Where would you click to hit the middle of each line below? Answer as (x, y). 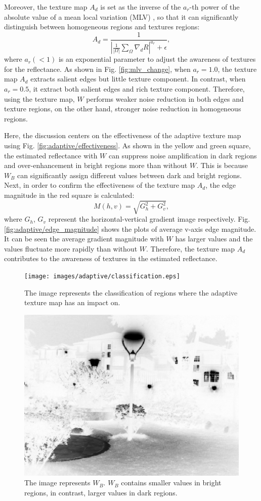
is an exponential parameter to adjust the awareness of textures (157, 59)
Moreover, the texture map (46, 7)
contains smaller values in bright (171, 483)
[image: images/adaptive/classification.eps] (102, 277)
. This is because (222, 165)
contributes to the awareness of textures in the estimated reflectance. (111, 258)
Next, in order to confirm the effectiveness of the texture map (100, 185)
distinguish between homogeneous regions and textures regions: (102, 27)
